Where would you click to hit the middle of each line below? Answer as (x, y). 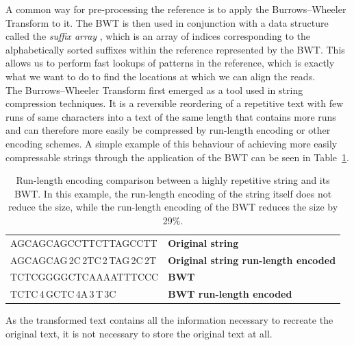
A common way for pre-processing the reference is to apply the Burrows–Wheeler (176, 9)
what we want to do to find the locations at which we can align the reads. (161, 76)
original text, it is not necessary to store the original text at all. (139, 333)
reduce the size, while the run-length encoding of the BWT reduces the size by (173, 207)
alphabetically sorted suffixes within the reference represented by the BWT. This (175, 49)
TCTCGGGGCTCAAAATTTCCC (85, 277)
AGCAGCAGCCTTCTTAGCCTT (84, 242)
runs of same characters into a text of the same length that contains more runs (171, 116)
